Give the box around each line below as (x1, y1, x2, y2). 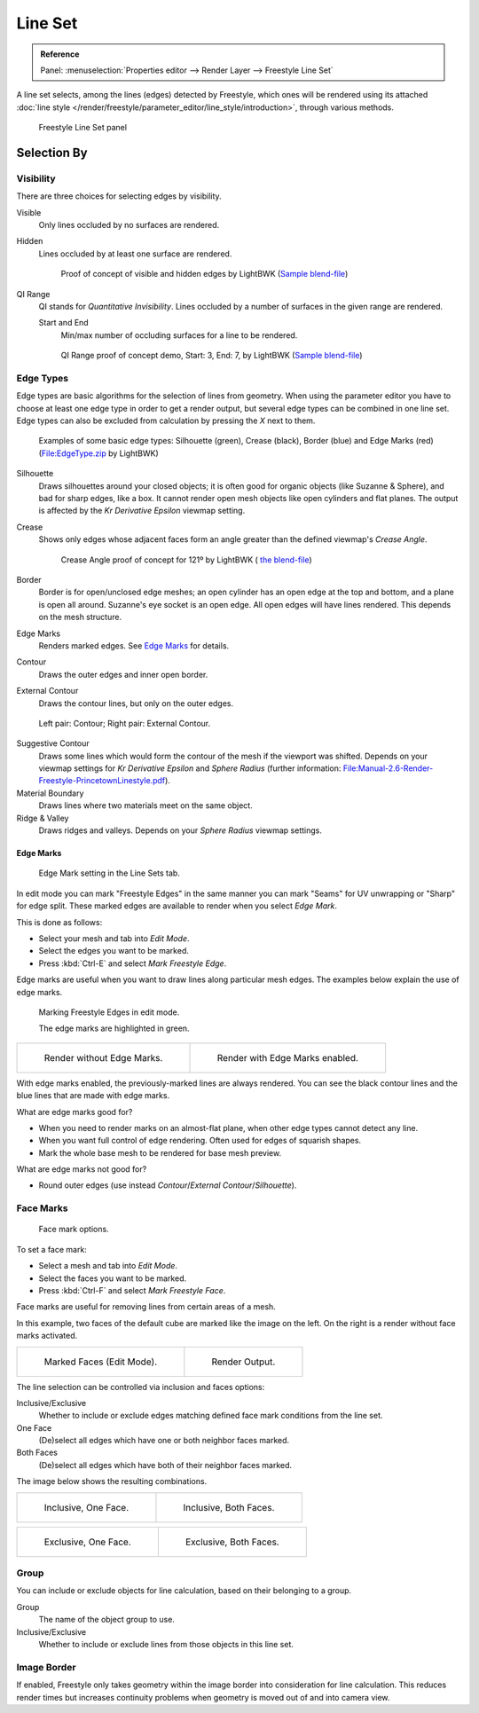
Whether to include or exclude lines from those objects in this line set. (38, 1638, 294, 1649)
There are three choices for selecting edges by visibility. (16, 191, 222, 201)
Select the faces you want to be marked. (38, 1273, 186, 1284)
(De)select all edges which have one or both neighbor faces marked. (38, 1435, 290, 1446)
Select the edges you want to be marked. (38, 946, 190, 956)
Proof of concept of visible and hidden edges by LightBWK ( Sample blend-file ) (60, 269, 349, 279)
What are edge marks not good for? (16, 1164, 147, 1175)
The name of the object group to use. (38, 1615, 175, 1625)
